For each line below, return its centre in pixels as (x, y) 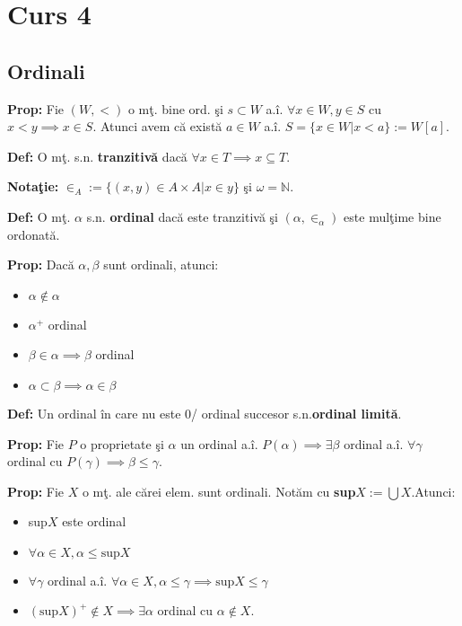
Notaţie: (33, 186)
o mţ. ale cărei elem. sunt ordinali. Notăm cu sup (219, 491)
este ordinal (94, 521)
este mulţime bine (392, 216)
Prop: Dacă (41, 265)
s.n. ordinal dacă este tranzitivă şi (182, 216)
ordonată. (34, 234)
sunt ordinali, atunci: (161, 265)
